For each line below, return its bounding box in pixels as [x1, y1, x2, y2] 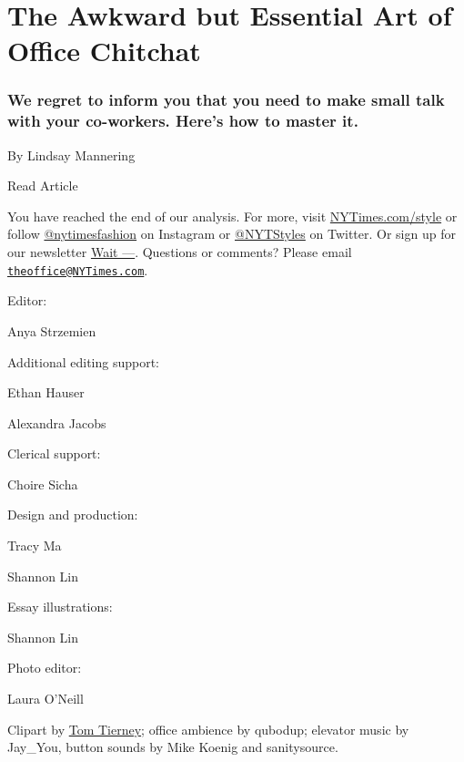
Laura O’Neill [7, 689, 84, 708]
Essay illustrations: [7, 597, 113, 616]
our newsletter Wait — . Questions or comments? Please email [7, 242, 352, 262]
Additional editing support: [7, 352, 160, 371]
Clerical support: [7, 444, 101, 463]
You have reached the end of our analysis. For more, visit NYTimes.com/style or [7, 206, 458, 225]
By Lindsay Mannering [7, 145, 136, 164]
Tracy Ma [7, 536, 62, 555]
